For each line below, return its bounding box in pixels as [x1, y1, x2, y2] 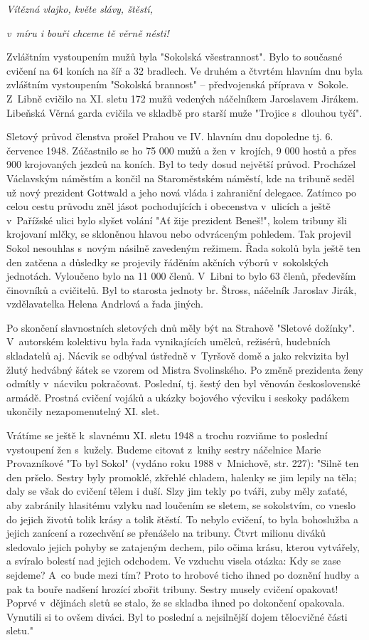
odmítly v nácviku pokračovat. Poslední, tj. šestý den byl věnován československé [6, 376, 360, 391]
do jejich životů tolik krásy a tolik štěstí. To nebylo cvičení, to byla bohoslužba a [6, 511, 359, 526]
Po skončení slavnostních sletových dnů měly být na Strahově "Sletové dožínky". [6, 320, 355, 335]
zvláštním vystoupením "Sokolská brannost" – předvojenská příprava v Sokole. [6, 77, 349, 92]
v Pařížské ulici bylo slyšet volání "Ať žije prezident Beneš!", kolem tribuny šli [6, 212, 347, 227]
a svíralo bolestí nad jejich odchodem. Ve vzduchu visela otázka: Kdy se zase [6, 553, 341, 568]
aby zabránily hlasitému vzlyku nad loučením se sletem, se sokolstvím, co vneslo [6, 498, 355, 512]
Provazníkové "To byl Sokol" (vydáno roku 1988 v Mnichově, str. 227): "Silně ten [6, 456, 359, 471]
